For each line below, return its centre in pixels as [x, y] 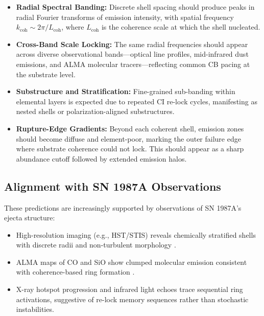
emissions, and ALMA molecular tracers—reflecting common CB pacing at [133, 64]
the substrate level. [46, 74]
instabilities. [35, 309]
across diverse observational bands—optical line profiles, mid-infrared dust [132, 54]
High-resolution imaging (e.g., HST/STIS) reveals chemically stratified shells [136, 234]
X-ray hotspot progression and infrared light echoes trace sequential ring [129, 289]
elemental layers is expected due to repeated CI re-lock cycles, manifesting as [137, 101]
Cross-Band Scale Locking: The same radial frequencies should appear [132, 44]
